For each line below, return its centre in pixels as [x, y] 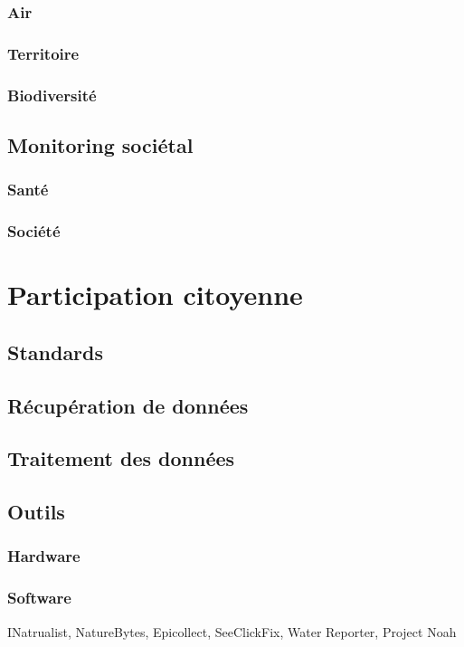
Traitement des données [121, 458]
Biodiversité [52, 95]
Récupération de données [128, 405]
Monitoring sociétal [100, 144]
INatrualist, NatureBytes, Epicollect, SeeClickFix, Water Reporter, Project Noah [232, 631]
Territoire [43, 53]
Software [39, 598]
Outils [36, 512]
